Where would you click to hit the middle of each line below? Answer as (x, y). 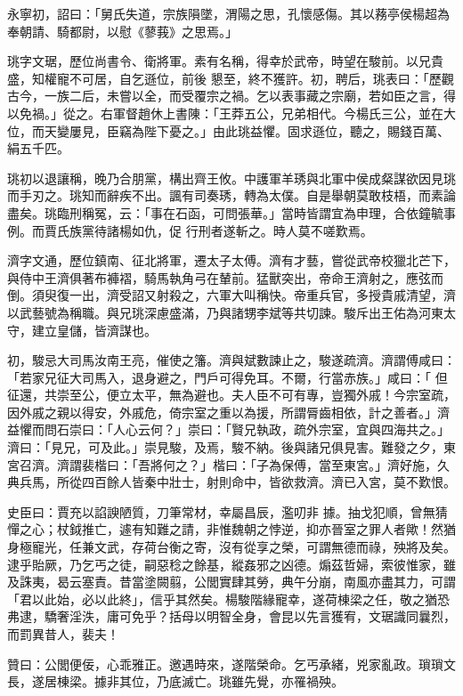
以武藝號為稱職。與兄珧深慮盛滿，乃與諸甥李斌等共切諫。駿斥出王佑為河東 (225, 312)
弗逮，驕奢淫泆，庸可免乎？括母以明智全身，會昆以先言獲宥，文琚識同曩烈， (231, 616)
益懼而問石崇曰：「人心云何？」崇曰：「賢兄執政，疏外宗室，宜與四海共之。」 (228, 429)
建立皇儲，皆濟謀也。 (94, 330)
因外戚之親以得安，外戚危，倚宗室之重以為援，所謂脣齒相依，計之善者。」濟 (228, 412)
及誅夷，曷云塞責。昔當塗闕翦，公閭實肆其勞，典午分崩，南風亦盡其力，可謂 (231, 582)
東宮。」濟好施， (390, 464)
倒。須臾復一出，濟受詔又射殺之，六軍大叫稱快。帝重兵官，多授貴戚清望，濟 (231, 295)
